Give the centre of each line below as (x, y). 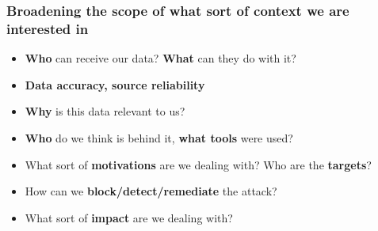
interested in (48, 28)
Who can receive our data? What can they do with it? (160, 58)
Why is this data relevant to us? (105, 111)
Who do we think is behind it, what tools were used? (159, 137)
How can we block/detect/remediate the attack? (151, 191)
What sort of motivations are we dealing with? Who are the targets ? (198, 164)
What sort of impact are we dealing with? (129, 217)
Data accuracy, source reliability (115, 84)
